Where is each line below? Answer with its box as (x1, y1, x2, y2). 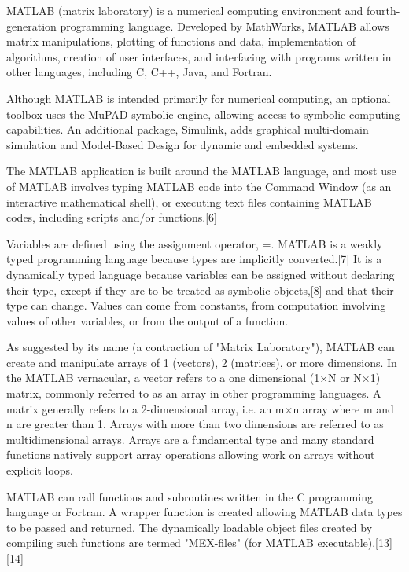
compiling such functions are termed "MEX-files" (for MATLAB (6, 534, 314, 551)
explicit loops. (6, 462, 73, 478)
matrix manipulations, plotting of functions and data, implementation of (6, 33, 356, 49)
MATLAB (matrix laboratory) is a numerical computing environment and (6, 2, 363, 18)
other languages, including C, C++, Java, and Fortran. (6, 64, 272, 80)
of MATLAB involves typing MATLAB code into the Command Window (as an (6, 178, 392, 194)
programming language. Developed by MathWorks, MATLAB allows (60, 17, 389, 34)
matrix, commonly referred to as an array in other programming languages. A (6, 385, 381, 401)
